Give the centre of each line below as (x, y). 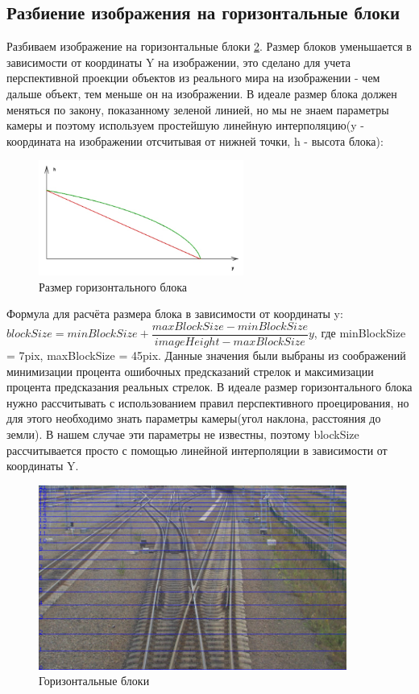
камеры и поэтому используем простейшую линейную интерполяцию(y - (185, 125)
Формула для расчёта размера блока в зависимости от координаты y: (175, 314)
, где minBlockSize (360, 333)
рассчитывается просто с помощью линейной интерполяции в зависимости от (197, 450)
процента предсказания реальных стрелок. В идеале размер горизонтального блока (209, 387)
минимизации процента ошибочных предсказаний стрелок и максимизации (190, 371)
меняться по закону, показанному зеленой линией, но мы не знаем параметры (198, 109)
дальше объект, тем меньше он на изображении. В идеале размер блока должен (202, 93)
